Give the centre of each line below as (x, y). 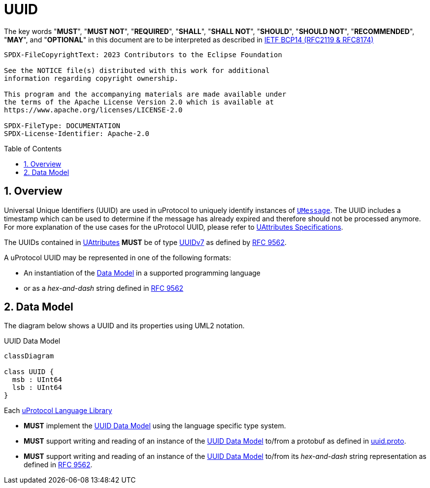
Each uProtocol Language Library (58, 411)
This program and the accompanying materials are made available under (145, 94)
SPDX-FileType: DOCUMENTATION (62, 125)
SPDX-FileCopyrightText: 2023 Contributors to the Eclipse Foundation (143, 54)
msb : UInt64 (37, 380)
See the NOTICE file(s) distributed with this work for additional (137, 70)
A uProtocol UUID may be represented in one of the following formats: (117, 257)
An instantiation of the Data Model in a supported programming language (142, 273)
